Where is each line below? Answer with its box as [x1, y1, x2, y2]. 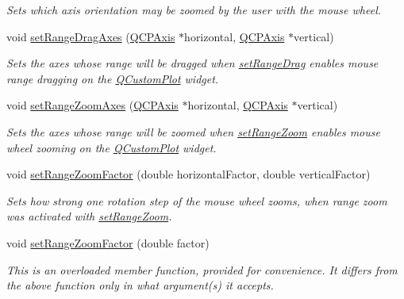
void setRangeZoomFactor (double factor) [6, 234, 210, 251]
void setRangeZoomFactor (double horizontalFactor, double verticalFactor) [6, 166, 371, 182]
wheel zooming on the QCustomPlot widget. [6, 139, 217, 155]
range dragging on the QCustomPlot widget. [6, 70, 219, 86]
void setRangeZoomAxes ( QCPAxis [6, 97, 179, 113]
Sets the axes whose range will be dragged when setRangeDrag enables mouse [6, 55, 379, 71]
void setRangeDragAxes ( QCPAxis [6, 28, 175, 44]
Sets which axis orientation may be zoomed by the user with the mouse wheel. [6, 2, 382, 17]
